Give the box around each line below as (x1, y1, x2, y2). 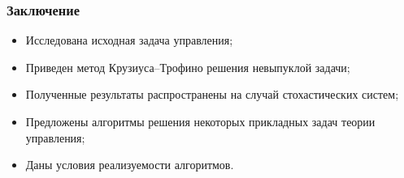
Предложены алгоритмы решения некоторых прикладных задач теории (25, 113, 376, 129)
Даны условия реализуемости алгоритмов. (25, 156, 234, 173)
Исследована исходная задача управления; (25, 32, 233, 49)
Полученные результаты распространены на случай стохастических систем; (25, 86, 399, 103)
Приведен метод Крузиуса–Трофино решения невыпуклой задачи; (25, 58, 350, 75)
